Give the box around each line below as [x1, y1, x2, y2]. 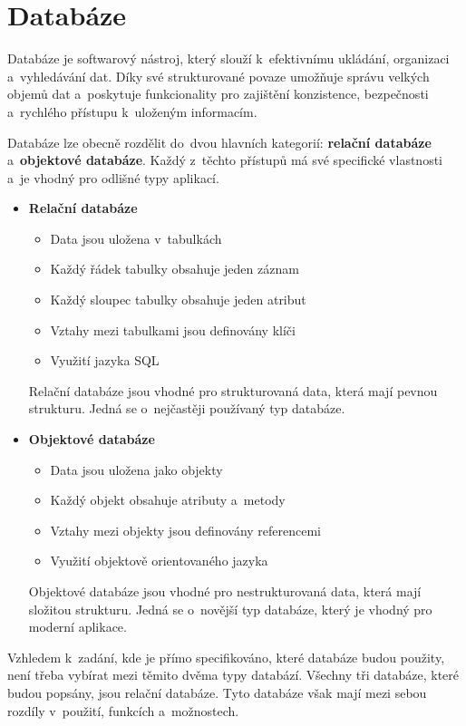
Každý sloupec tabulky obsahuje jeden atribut [50, 290, 306, 309]
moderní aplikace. [28, 617, 127, 636]
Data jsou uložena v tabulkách [50, 228, 222, 247]
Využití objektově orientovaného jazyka [50, 551, 268, 570]
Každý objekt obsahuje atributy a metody [50, 490, 286, 509]
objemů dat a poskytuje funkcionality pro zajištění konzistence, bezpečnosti [7, 84, 429, 103]
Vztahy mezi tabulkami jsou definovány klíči [50, 320, 296, 339]
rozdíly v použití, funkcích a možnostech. [7, 701, 239, 720]
